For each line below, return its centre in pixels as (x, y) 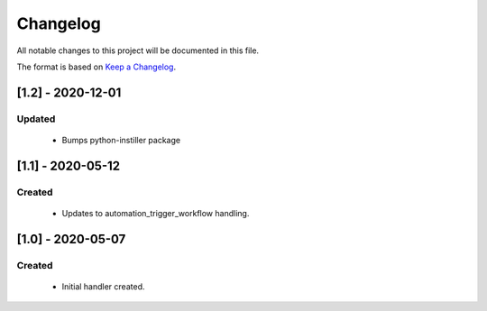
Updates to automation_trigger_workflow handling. (156, 213)
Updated (36, 119)
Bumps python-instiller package (121, 140)
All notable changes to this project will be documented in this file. (138, 50)
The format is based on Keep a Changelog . (96, 67)
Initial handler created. (103, 286)
